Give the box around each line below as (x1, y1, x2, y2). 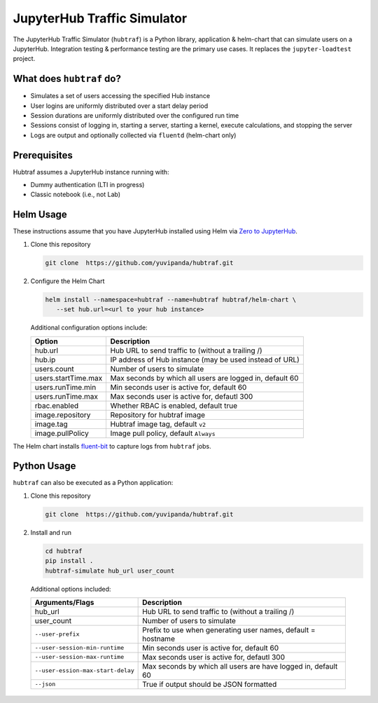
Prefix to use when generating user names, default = (142, 624, 316, 634)
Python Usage (13, 460, 76, 472)
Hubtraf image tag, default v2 (110, 419, 206, 429)
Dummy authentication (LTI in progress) (30, 181, 145, 189)
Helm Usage (13, 209, 68, 221)
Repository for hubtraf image (110, 410, 206, 420)
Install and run (30, 528, 72, 536)
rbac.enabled (34, 400, 79, 410)
